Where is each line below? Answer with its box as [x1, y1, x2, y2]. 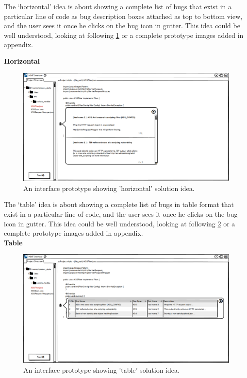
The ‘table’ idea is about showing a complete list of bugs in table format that [4, 199, 234, 209]
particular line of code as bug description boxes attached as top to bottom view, [4, 11, 243, 21]
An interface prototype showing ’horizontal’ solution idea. [23, 183, 195, 193]
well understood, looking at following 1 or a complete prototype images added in [4, 30, 244, 40]
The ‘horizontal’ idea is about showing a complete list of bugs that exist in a [4, 1, 232, 11]
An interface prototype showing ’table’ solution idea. [23, 364, 180, 375]
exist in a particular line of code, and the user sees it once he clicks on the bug [4, 208, 238, 219]
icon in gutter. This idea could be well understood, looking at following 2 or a [4, 218, 235, 228]
